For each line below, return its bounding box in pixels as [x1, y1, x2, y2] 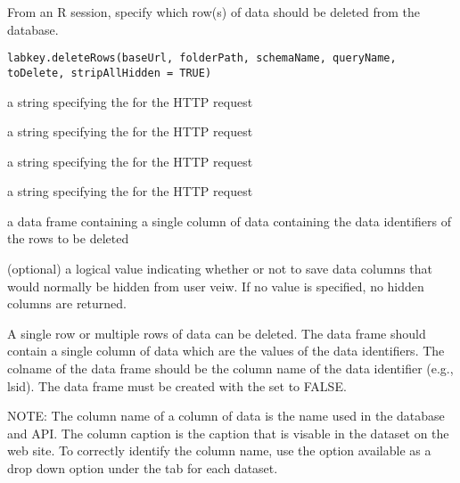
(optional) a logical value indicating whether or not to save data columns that [7, 259, 433, 278]
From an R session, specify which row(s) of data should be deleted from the [7, 3, 420, 20]
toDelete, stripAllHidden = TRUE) [7, 66, 212, 79]
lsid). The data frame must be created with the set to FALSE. [7, 376, 347, 395]
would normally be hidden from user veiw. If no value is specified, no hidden [7, 276, 424, 295]
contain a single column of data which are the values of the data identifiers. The [7, 341, 445, 360]
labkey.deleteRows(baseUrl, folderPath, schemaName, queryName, [7, 52, 397, 65]
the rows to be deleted [7, 229, 129, 248]
